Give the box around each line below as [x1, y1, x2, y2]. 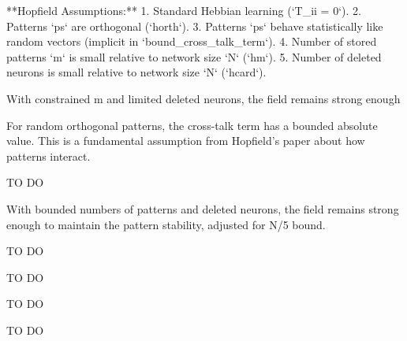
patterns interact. [6, 147, 91, 164]
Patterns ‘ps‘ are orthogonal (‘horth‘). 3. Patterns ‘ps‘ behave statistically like [6, 17, 383, 34]
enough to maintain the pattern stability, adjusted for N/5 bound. [6, 216, 326, 232]
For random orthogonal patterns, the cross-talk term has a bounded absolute [6, 117, 378, 133]
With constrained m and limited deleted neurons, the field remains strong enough [6, 90, 401, 106]
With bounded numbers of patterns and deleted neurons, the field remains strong [6, 200, 399, 217]
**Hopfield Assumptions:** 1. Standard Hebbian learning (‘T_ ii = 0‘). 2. [6, 2, 361, 18]
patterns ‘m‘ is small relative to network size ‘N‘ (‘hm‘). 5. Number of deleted [6, 48, 382, 65]
